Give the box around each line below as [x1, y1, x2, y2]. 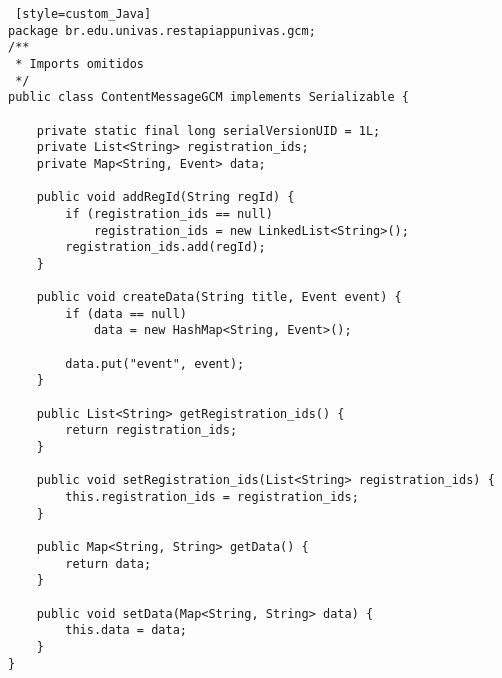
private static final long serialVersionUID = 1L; [36, 123, 381, 138]
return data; [65, 556, 152, 571]
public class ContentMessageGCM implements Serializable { [8, 90, 409, 105]
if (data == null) [65, 306, 187, 321]
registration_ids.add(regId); [65, 240, 266, 255]
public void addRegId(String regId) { [36, 190, 295, 205]
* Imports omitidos [15, 56, 145, 71]
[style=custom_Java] [15, 7, 152, 21]
